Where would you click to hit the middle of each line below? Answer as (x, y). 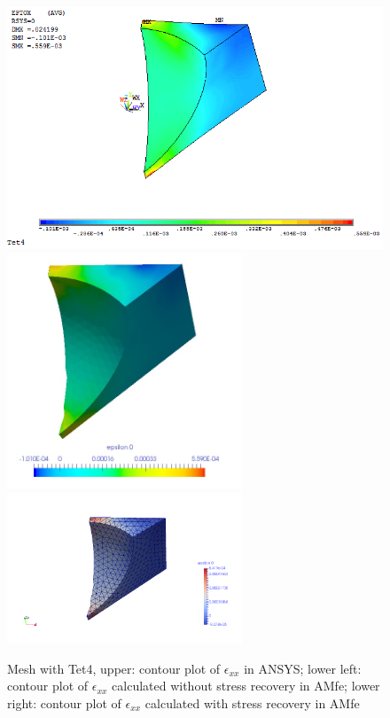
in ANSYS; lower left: (303, 668)
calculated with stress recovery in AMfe (252, 702)
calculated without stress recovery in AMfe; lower (246, 686)
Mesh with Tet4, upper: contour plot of (114, 668)
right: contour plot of (64, 702)
